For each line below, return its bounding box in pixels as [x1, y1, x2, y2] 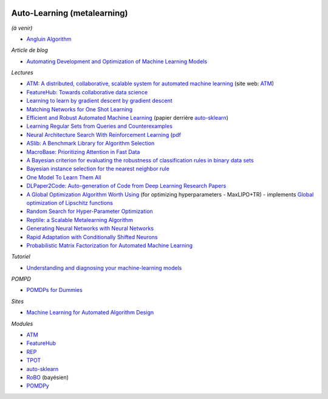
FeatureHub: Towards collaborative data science [26, 88, 148, 95]
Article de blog [11, 46, 49, 54]
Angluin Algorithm [26, 35, 72, 43]
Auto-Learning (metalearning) [11, 8, 128, 18]
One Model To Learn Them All [26, 173, 101, 181]
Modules [11, 320, 33, 327]
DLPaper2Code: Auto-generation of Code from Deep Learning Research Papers [26, 182, 227, 190]
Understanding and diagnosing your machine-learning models [26, 264, 182, 271]
